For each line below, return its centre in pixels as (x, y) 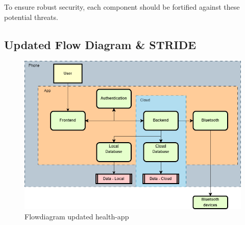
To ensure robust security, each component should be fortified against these (122, 7)
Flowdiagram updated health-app (77, 216)
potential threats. (31, 17)
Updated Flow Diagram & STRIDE (100, 44)
